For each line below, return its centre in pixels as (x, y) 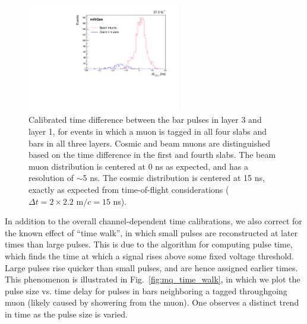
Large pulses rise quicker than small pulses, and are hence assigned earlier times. (151, 267)
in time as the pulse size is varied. (66, 314)
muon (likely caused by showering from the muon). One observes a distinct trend (152, 302)
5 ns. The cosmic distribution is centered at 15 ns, (174, 178)
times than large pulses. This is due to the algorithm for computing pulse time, (149, 244)
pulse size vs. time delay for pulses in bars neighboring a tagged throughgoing (146, 290)
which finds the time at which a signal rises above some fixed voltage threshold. (150, 255)
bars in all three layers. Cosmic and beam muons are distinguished (149, 143)
